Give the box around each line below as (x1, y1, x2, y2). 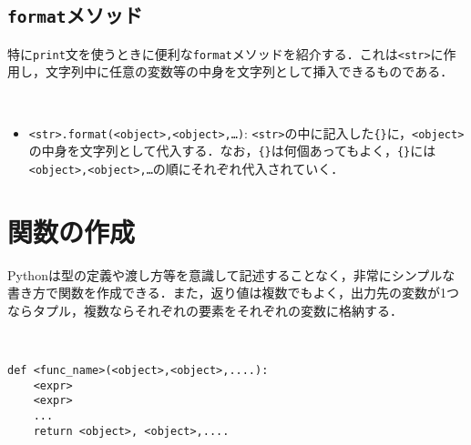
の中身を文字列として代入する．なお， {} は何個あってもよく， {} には (28, 141, 436, 160)
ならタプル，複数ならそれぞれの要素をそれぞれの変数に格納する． (7, 300, 403, 319)
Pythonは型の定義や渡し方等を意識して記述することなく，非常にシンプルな (7, 265, 456, 284)
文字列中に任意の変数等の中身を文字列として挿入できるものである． (45, 62, 454, 81)
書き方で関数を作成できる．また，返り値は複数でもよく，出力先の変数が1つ (7, 283, 460, 302)
